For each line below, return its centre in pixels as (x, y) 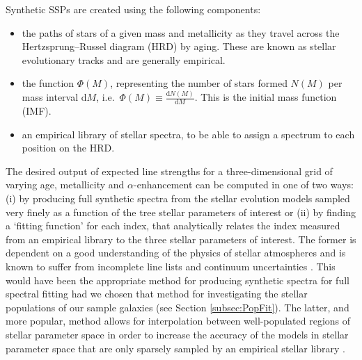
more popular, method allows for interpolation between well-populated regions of (178, 321)
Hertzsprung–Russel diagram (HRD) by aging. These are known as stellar (179, 46)
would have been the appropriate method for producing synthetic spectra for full (178, 280)
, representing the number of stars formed (199, 83)
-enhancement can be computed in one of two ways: (244, 185)
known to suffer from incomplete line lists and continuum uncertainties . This (171, 267)
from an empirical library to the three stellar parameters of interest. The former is (181, 239)
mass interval (50, 97)
